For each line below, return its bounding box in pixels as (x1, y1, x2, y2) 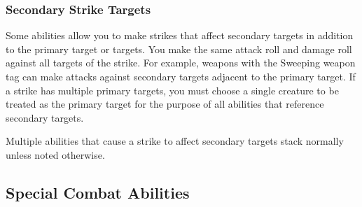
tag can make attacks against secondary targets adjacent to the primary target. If (6, 69, 356, 83)
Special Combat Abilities (6, 181, 190, 203)
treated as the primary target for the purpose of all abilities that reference (6, 97, 324, 111)
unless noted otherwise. (6, 147, 105, 162)
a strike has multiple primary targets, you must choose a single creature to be (6, 83, 339, 97)
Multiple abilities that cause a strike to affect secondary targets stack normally (6, 134, 344, 148)
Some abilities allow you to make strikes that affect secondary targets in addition (6, 28, 354, 43)
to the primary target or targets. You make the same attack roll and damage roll (6, 41, 352, 56)
